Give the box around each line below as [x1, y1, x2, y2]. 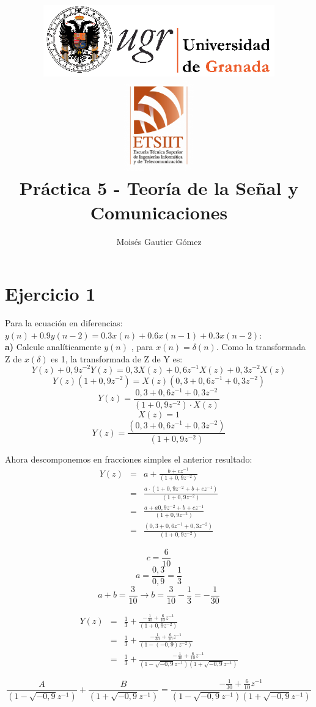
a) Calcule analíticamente [5, 340, 101, 353]
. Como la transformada [216, 340, 306, 353]
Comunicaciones [90, 199, 228, 224]
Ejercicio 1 [5, 281, 96, 306]
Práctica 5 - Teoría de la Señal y [19, 175, 299, 200]
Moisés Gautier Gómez [116, 235, 202, 247]
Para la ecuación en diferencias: [5, 317, 123, 329]
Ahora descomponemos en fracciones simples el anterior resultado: [5, 453, 252, 466]
